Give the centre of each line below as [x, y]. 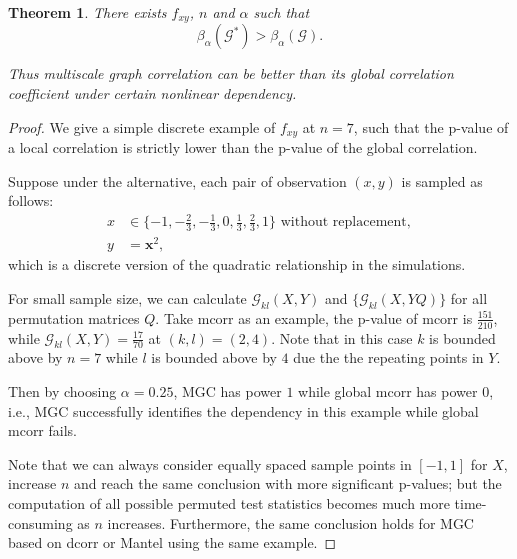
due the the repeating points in [388, 357]
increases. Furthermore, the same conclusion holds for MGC [290, 522]
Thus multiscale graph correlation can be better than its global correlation [231, 73]
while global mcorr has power [388, 391]
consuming [40, 522]
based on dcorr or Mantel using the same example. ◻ [172, 542]
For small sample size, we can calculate [127, 297]
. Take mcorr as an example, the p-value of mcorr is [314, 317]
